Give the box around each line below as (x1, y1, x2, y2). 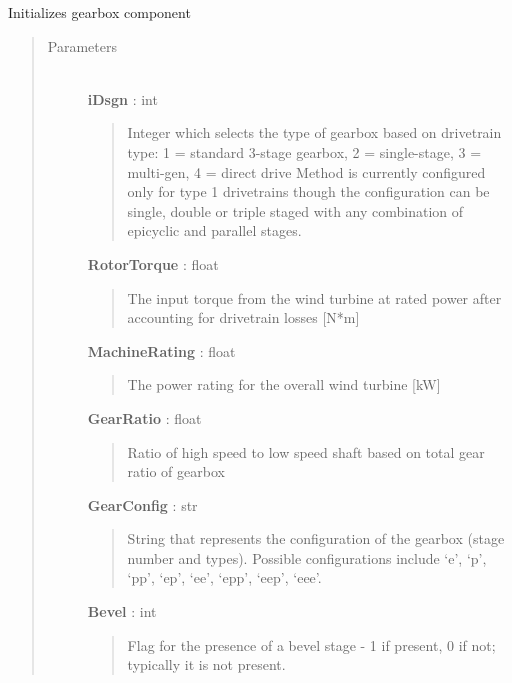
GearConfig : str (87, 494, 198, 515)
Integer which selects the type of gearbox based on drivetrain (127, 122, 502, 143)
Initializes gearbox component (8, 2, 191, 22)
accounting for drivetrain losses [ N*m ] (127, 307, 360, 328)
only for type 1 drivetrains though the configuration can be (127, 181, 490, 202)
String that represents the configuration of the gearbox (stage (127, 528, 505, 549)
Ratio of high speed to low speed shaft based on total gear (127, 441, 485, 462)
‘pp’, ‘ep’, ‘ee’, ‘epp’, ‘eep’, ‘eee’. (127, 567, 322, 588)
